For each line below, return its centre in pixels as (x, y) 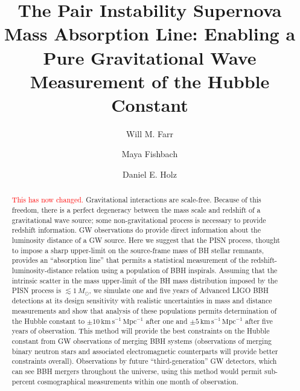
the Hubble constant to (48, 321)
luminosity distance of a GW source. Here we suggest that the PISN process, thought (146, 240)
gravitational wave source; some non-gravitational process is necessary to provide (139, 220)
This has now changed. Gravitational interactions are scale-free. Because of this (136, 200)
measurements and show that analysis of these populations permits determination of (144, 310)
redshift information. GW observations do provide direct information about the (136, 230)
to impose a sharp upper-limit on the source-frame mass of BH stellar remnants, (138, 250)
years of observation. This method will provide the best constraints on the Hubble (141, 331)
